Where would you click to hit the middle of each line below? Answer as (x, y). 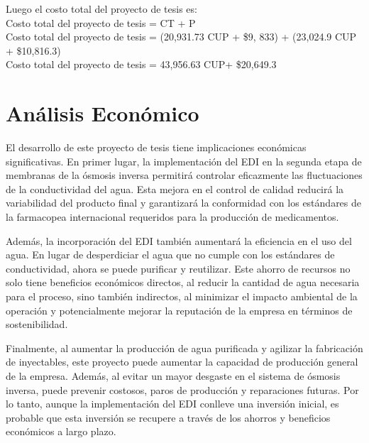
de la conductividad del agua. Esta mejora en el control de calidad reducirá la (175, 188)
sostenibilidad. (37, 324)
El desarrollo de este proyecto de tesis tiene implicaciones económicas (156, 147)
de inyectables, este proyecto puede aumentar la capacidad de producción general (182, 362)
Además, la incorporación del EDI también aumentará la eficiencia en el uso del (179, 240)
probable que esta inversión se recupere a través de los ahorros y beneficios (168, 417)
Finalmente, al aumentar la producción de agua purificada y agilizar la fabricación (184, 348)
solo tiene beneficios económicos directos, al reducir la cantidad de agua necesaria (183, 282)
